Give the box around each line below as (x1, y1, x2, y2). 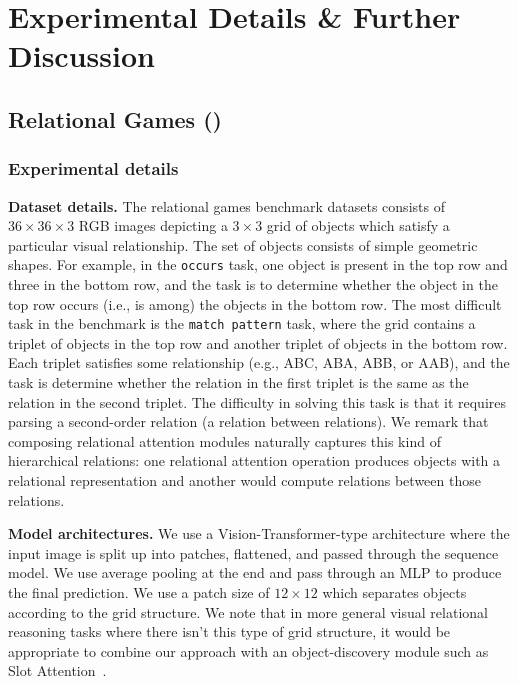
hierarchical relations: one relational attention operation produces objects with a (8, 450, 501, 471)
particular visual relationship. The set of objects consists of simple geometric (8, 234, 478, 255)
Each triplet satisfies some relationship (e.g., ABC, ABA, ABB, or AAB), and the (8, 352, 510, 373)
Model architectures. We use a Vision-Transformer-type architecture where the (8, 523, 510, 544)
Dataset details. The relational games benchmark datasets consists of (8, 195, 445, 216)
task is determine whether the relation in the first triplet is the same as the (8, 372, 469, 393)
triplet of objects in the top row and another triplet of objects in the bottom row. (8, 332, 508, 353)
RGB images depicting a (78, 215, 228, 236)
